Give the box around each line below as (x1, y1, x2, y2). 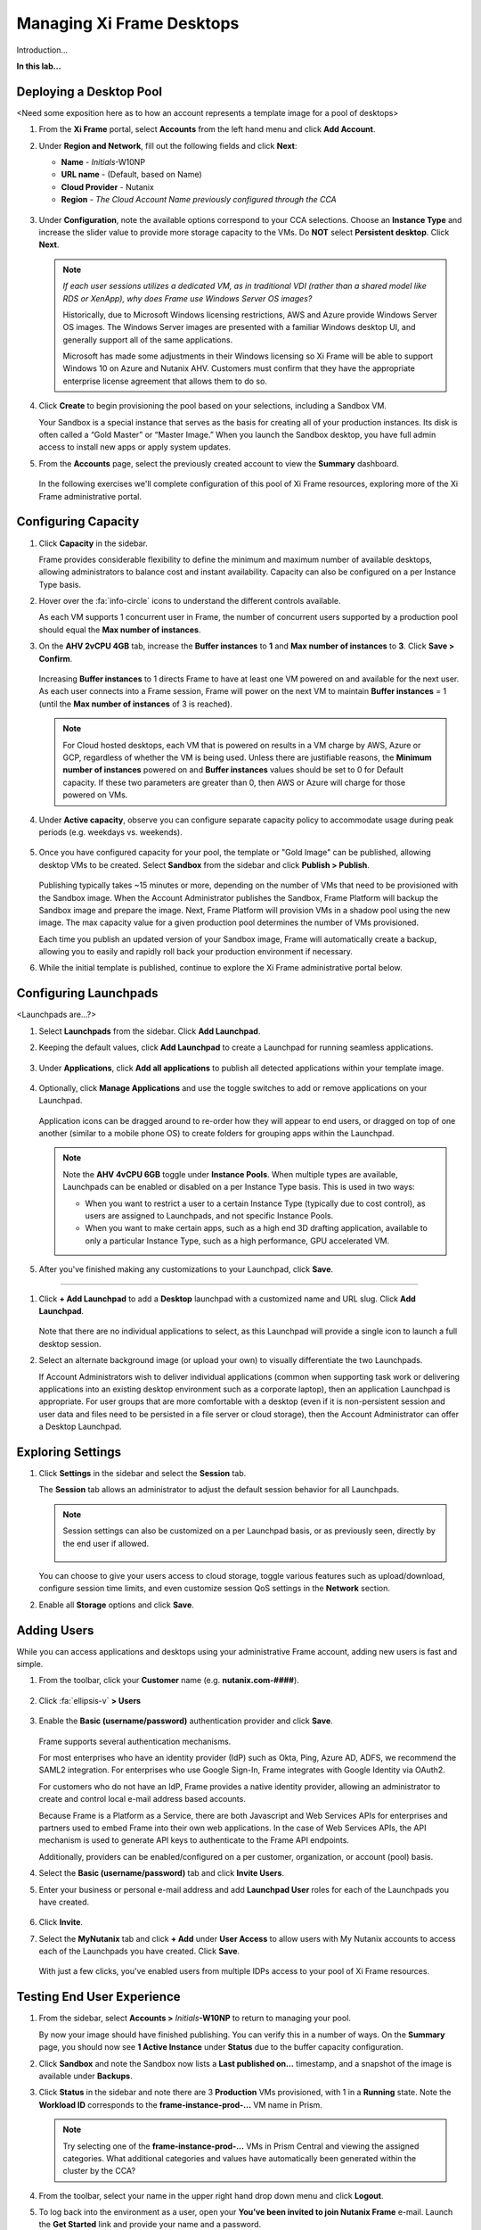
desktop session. (38, 1338, 102, 1349)
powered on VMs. (62, 789, 128, 800)
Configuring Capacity (16, 514, 140, 530)
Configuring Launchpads (16, 986, 159, 1001)
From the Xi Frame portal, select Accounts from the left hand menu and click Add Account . (38, 124, 376, 135)
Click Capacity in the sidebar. (38, 538, 149, 549)
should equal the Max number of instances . (38, 624, 201, 635)
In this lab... (16, 61, 61, 71)
